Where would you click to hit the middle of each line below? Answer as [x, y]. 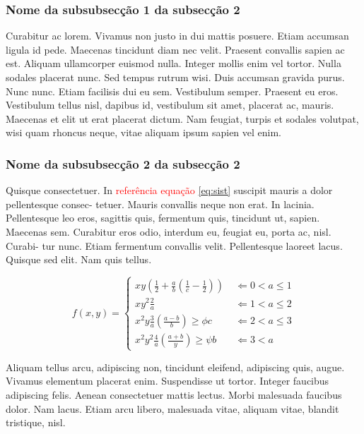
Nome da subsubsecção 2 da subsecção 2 [123, 163]
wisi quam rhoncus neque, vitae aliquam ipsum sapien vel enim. [144, 132]
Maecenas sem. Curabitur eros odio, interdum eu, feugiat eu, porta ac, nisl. [169, 231]
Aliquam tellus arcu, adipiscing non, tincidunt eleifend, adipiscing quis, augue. [175, 367]
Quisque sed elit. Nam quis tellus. [79, 259]
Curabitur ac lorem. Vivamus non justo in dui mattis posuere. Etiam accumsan [177, 36]
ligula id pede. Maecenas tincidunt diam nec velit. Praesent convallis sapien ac [175, 49]
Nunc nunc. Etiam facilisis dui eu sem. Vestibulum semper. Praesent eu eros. [172, 91]
